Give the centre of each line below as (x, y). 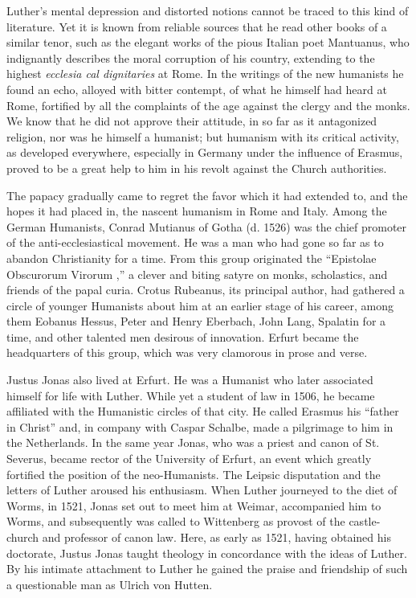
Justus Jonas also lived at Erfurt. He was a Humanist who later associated (190, 380)
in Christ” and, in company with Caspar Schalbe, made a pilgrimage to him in (200, 426)
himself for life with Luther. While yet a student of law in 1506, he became (191, 395)
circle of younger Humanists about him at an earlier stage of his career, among (200, 305)
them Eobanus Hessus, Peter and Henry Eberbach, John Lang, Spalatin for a (196, 321)
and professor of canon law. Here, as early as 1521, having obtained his (216, 537)
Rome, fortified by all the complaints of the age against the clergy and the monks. (208, 105)
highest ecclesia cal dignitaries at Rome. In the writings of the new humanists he (205, 74)
